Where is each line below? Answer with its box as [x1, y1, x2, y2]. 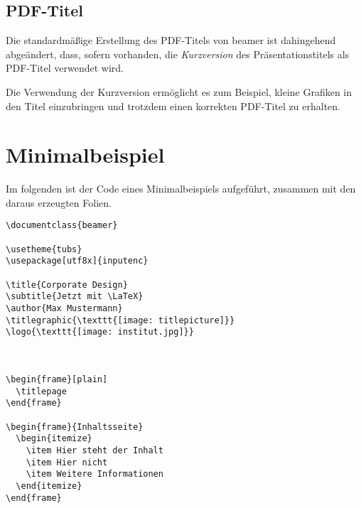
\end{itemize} [16, 480, 82, 491]
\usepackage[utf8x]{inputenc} [6, 256, 149, 266]
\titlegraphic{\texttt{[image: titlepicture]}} [6, 315, 235, 325]
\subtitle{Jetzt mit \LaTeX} [6, 291, 144, 302]
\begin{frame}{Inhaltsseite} [6, 421, 144, 432]
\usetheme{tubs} [6, 244, 82, 254]
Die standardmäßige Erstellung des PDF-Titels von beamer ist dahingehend [6, 33, 336, 48]
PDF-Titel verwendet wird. [6, 60, 124, 75]
